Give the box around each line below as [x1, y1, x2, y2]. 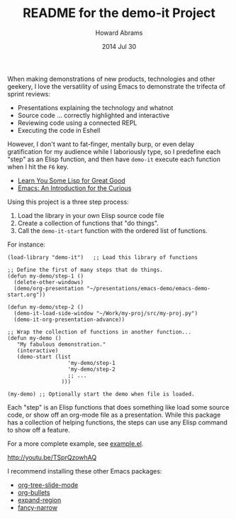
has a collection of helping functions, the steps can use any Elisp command [7, 417, 228, 427]
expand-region [17, 496, 62, 504]
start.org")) [7, 291, 46, 298]
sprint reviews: [7, 89, 51, 98]
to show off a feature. [7, 425, 70, 434]
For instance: [7, 240, 46, 248]
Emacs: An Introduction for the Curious [17, 183, 132, 192]
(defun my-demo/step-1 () [7, 272, 84, 280]
